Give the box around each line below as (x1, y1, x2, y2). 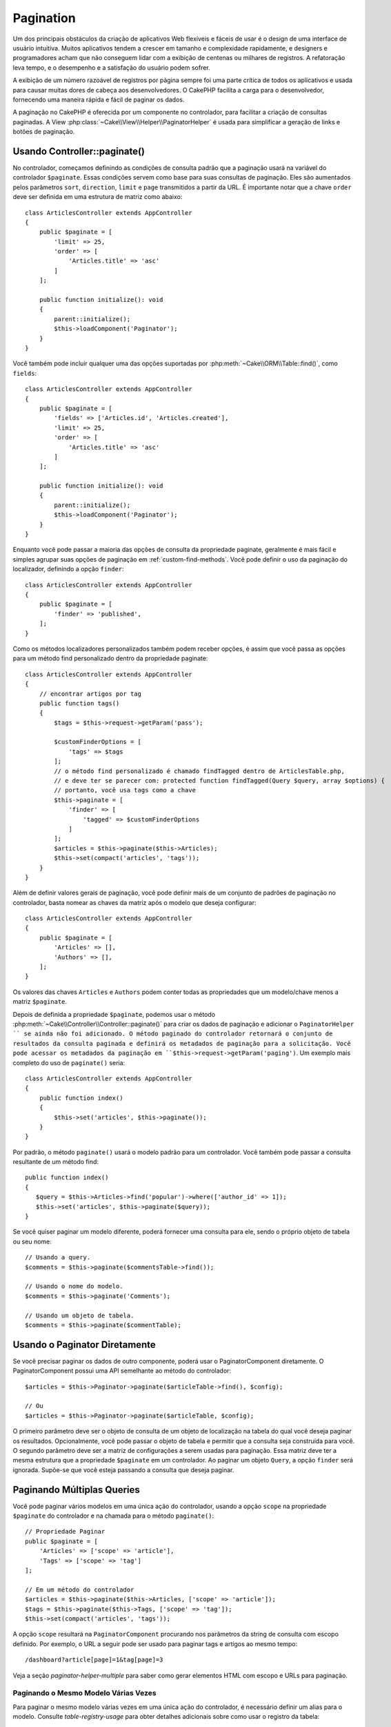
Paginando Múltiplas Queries (12, 1484, 141, 1496)
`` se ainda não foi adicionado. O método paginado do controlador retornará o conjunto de (12, 1030, 333, 1038)
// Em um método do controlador (25, 1585, 134, 1594)
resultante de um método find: (12, 1158, 99, 1166)
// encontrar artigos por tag (39, 689, 141, 698)
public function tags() (39, 699, 120, 707)
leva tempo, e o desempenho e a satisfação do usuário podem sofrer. (12, 63, 210, 72)
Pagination (12, 10, 76, 26)
